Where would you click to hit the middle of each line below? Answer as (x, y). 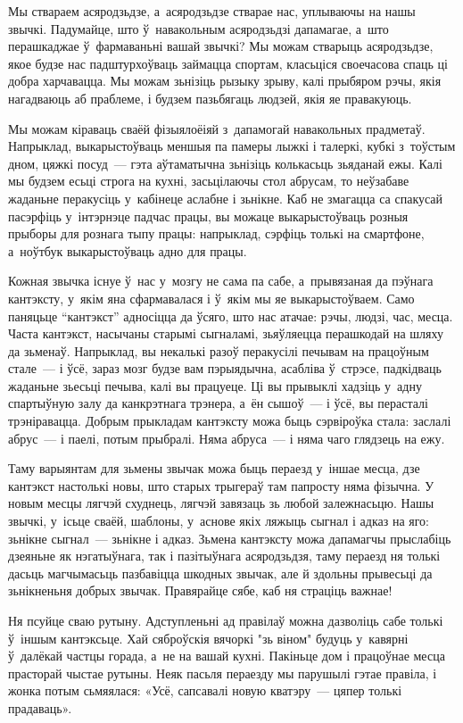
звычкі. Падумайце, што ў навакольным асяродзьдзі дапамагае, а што (198, 28)
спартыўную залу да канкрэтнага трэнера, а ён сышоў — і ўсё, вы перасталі (218, 403)
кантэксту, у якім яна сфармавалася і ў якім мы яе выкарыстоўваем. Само (211, 298)
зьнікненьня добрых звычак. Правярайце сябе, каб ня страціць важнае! (200, 590)
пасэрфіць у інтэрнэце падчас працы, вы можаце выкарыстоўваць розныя (208, 216)
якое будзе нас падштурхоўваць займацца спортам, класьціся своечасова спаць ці (228, 63)
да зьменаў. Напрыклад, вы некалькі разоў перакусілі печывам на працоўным (219, 350)
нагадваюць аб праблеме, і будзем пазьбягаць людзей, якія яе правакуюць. (210, 98)
